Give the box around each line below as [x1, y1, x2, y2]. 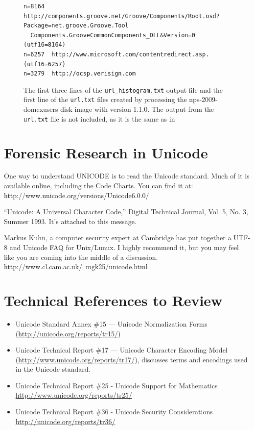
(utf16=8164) [23, 41, 66, 49]
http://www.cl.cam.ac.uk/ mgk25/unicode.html [4, 261, 148, 272]
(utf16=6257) [23, 60, 66, 68]
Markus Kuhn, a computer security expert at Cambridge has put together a [4, 232, 231, 243]
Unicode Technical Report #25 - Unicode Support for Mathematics [15, 380, 218, 390]
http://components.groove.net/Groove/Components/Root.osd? [23, 12, 220, 20]
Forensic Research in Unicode [4, 142, 208, 162]
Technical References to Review [4, 290, 223, 310]
